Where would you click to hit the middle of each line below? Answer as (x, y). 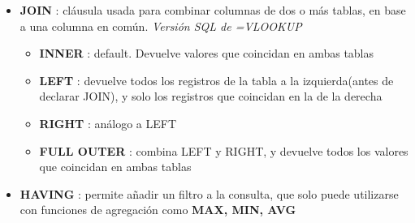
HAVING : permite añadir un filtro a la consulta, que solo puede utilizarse (209, 193)
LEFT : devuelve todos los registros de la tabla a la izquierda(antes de (216, 80)
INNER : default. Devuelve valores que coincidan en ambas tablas (207, 53)
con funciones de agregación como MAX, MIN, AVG (158, 210)
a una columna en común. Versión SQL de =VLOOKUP (161, 26)
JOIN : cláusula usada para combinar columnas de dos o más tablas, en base (213, 10)
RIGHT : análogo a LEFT (108, 123)
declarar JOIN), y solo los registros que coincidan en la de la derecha (211, 96)
